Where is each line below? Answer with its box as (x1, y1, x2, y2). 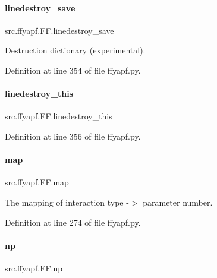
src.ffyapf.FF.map (5, 176, 69, 188)
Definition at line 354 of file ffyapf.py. (5, 64, 141, 76)
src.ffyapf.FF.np (5, 261, 62, 274)
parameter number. (143, 195, 213, 208)
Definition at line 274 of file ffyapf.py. (5, 216, 141, 228)
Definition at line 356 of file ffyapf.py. (5, 129, 141, 142)
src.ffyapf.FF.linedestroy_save (5, 24, 114, 36)
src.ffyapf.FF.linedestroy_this (5, 110, 112, 122)
